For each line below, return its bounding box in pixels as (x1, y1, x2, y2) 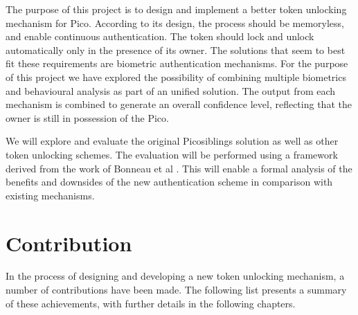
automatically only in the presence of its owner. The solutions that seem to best (6, 42, 346, 57)
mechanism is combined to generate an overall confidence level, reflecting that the (6, 97, 352, 111)
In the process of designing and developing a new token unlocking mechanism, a (6, 269, 345, 283)
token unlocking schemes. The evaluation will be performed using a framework (6, 147, 338, 161)
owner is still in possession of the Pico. (6, 110, 169, 125)
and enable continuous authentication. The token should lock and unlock (6, 29, 314, 44)
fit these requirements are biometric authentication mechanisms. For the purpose (6, 56, 348, 71)
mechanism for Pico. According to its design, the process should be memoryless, (6, 15, 344, 30)
